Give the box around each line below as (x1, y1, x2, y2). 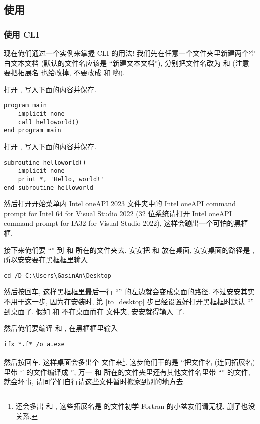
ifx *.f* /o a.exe (4, 340, 65, 348)
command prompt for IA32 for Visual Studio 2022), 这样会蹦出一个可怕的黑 (4, 218, 241, 228)
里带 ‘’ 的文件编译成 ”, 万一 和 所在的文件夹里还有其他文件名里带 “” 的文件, (4, 366, 250, 377)
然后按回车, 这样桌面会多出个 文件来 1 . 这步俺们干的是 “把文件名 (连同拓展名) (4, 355, 255, 367)
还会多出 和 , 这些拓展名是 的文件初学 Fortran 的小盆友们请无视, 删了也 (15, 400, 248, 411)
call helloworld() (18, 118, 79, 126)
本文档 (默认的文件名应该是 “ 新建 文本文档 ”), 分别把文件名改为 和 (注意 (17, 57, 249, 68)
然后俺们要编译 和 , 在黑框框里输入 (4, 323, 118, 333)
